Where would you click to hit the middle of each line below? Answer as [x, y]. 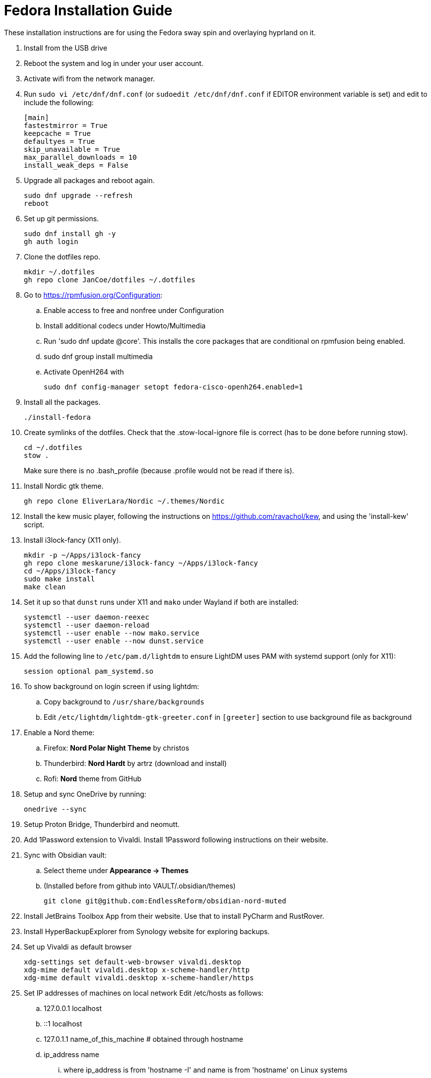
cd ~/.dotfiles [53, 447]
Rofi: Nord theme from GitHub [93, 778]
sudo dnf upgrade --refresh [78, 195]
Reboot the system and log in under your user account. [114, 63]
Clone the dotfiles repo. [62, 256]
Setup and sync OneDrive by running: [85, 794]
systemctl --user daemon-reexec [87, 617]
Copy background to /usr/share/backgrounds [124, 701]
